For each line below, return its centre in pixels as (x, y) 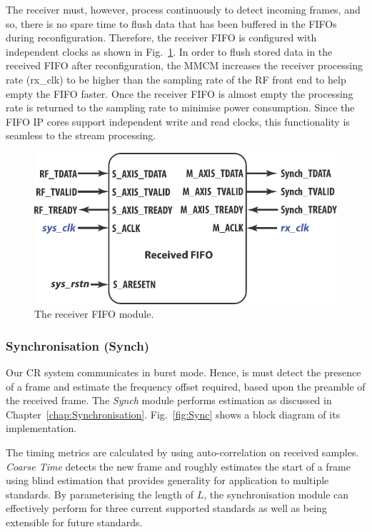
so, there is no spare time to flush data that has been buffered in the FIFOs (171, 23)
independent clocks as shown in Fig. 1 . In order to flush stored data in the (169, 51)
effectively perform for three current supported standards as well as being (166, 508)
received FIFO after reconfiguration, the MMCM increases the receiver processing (184, 65)
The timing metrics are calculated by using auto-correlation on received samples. (182, 452)
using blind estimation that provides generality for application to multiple (167, 480)
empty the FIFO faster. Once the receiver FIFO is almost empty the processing (180, 93)
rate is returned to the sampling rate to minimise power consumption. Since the (180, 107)
